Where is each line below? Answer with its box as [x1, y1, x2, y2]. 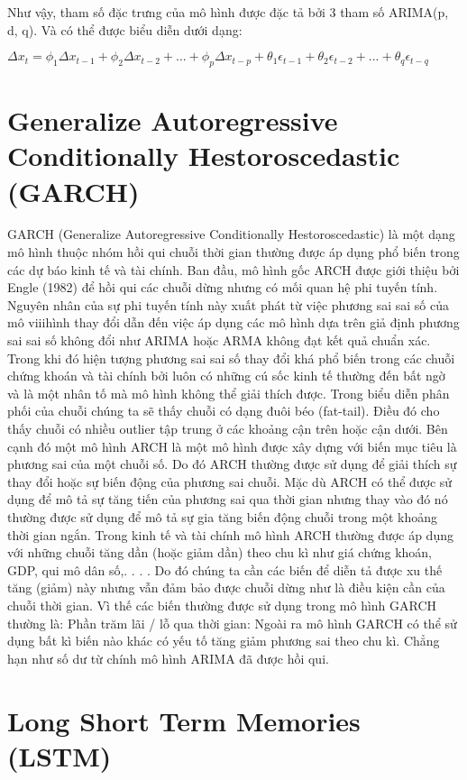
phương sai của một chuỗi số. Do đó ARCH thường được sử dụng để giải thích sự [7, 454, 457, 473]
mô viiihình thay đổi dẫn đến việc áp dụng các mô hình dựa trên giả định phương [7, 313, 460, 332]
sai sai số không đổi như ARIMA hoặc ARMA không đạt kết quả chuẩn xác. [7, 331, 431, 350]
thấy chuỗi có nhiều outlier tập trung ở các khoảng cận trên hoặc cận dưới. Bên [7, 419, 448, 438]
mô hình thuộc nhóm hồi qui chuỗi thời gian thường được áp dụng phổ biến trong [7, 243, 460, 262]
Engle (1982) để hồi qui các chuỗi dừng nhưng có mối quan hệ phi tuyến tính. [7, 278, 438, 297]
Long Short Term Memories [7, 702, 361, 739]
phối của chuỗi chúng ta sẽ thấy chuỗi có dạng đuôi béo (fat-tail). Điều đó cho [7, 401, 440, 420]
